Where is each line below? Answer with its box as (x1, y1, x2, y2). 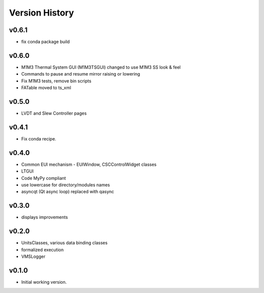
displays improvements (21, 215, 68, 220)
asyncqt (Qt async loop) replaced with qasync (21, 189, 114, 195)
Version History (9, 7, 74, 18)
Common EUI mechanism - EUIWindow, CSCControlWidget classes (21, 161, 156, 167)
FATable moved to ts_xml (21, 85, 71, 91)
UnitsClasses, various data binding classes (21, 240, 108, 246)
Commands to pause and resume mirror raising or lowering (21, 71, 140, 77)
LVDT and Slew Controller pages (21, 110, 87, 117)
